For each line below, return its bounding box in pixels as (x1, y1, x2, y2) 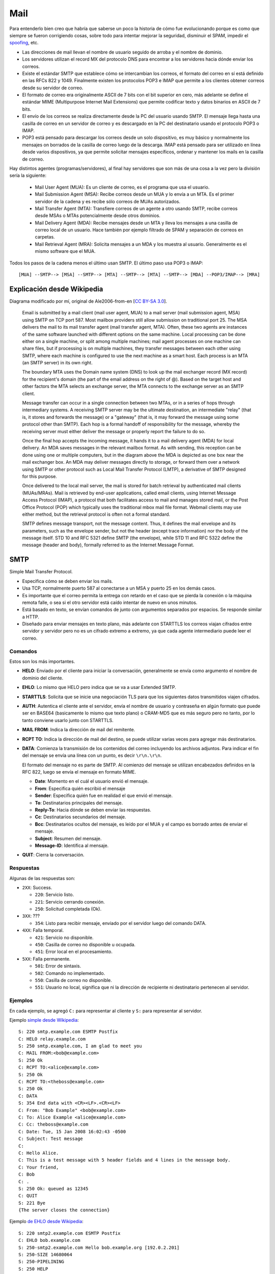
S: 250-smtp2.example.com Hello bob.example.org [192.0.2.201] (18, 1244, 180, 1251)
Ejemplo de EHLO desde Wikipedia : (9, 1218, 84, 1225)
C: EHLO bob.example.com (18, 1237, 80, 1243)
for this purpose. (22, 473, 57, 479)
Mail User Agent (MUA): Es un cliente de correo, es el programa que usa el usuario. (35, 184, 210, 190)
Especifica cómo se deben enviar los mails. (22, 578, 113, 584)
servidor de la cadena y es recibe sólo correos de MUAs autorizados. (35, 198, 181, 204)
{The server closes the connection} (18, 1207, 110, 1213)
